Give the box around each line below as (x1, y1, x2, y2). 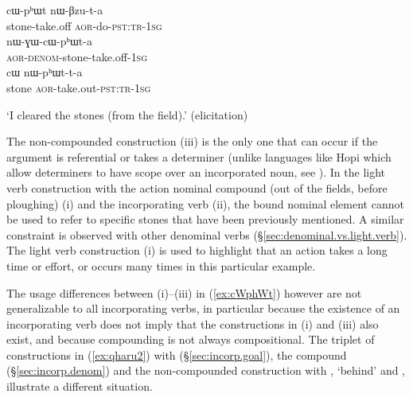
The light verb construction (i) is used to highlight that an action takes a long (6, 242, 388, 259)
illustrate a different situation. (6, 378, 153, 395)
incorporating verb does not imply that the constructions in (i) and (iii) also (6, 315, 379, 332)
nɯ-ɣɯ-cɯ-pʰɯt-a (6, 33, 92, 49)
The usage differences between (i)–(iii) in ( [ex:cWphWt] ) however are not (6, 284, 362, 301)
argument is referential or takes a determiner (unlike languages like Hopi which (6, 148, 392, 165)
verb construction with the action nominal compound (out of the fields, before (6, 179, 388, 196)
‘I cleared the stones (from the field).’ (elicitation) (6, 106, 248, 123)
